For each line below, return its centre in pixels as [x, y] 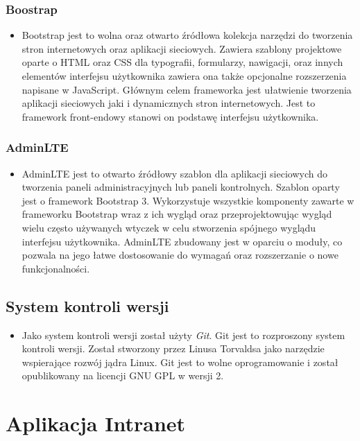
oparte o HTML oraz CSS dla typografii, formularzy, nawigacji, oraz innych [182, 62]
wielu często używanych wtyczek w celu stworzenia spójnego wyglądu [169, 227]
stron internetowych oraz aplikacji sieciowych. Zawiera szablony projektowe [182, 48]
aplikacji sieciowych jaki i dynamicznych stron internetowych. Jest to [169, 103]
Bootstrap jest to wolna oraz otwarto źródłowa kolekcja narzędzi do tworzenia [187, 35]
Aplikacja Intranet [96, 423]
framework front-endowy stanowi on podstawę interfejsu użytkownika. [170, 116]
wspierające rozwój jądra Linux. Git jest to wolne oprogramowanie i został [180, 362]
